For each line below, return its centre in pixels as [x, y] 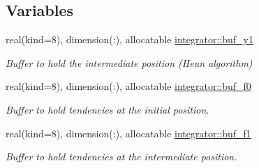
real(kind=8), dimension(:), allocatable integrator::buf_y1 [129, 39]
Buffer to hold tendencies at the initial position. [108, 109]
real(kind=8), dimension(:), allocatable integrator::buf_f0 [128, 86]
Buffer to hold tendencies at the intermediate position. [121, 156]
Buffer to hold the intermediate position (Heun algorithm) [129, 62]
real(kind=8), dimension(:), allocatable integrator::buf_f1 [128, 133]
